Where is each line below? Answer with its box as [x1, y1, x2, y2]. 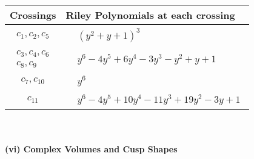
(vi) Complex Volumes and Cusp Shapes [5, 143, 178, 155]
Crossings [10, 8, 56, 22]
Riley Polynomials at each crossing [65, 8, 235, 22]
